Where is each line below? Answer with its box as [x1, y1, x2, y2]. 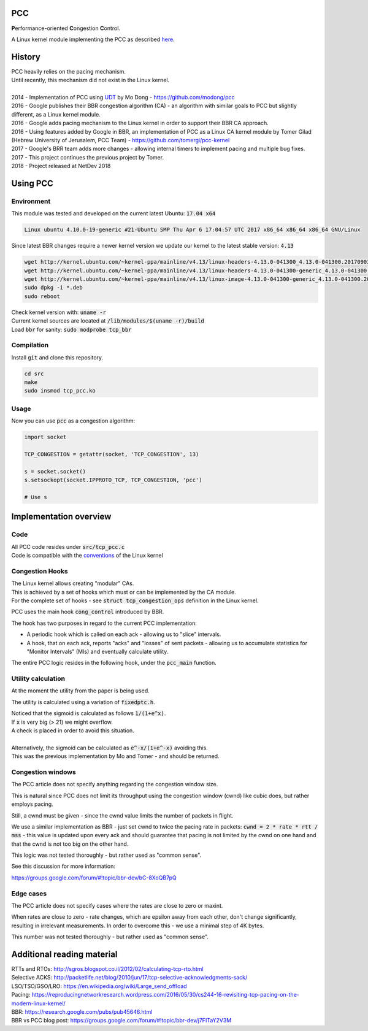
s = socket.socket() [24, 468, 86, 475]
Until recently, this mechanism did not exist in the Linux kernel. [11, 77, 170, 84]
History [11, 52, 41, 62]
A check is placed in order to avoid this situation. [11, 727, 134, 734]
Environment [11, 197, 51, 205]
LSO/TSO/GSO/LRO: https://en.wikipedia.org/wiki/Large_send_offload [11, 982, 187, 990]
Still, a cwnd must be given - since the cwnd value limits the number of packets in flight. [11, 811, 234, 819]
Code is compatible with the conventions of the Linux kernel [11, 552, 164, 559]
